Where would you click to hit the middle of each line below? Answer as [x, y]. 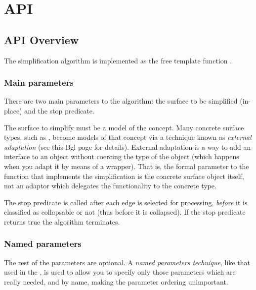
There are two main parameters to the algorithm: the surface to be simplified [121, 101]
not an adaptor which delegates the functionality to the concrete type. [110, 186]
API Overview [42, 39]
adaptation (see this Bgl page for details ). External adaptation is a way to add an [128, 146]
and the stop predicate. [59, 110]
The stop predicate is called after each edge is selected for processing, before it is [126, 202]
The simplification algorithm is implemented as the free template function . [118, 60]
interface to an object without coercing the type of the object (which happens [122, 156]
